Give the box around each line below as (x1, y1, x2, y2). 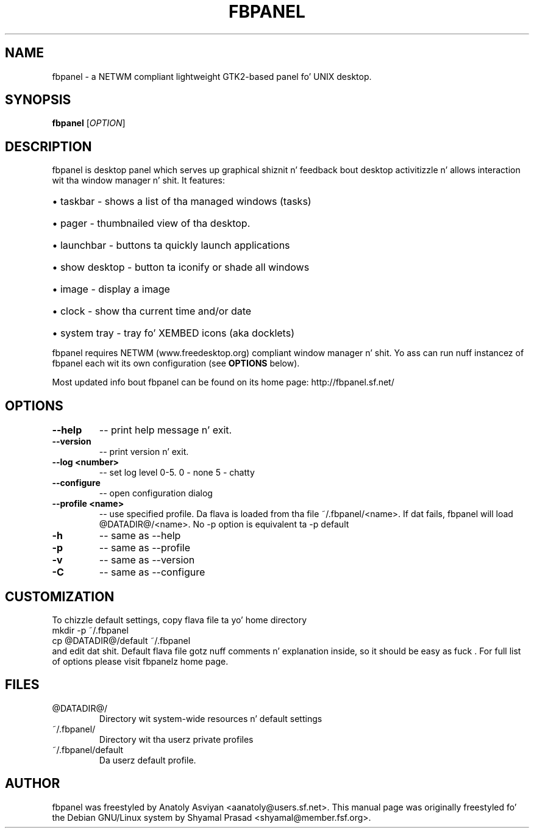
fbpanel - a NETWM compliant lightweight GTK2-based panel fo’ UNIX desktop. (52, 71, 372, 82)
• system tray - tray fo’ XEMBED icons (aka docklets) (52, 327, 294, 340)
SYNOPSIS (5, 92, 71, 108)
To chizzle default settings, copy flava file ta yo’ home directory (52, 614, 307, 625)
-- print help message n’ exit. (99, 424, 232, 437)
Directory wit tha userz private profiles (99, 734, 254, 745)
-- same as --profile (99, 542, 191, 554)
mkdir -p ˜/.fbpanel (52, 624, 129, 635)
